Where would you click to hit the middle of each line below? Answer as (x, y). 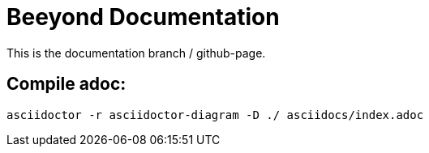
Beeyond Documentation (143, 17)
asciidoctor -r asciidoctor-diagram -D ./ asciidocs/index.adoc (215, 115)
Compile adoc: (66, 84)
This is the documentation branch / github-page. (136, 53)
